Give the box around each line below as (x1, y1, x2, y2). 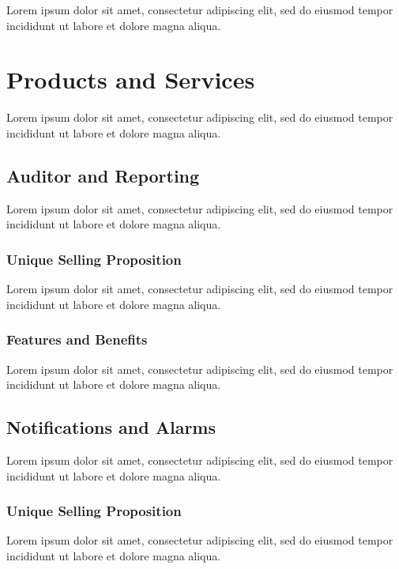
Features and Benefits (6, 330, 148, 349)
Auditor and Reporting (6, 163, 200, 187)
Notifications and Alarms (6, 415, 216, 439)
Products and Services (6, 63, 255, 96)
